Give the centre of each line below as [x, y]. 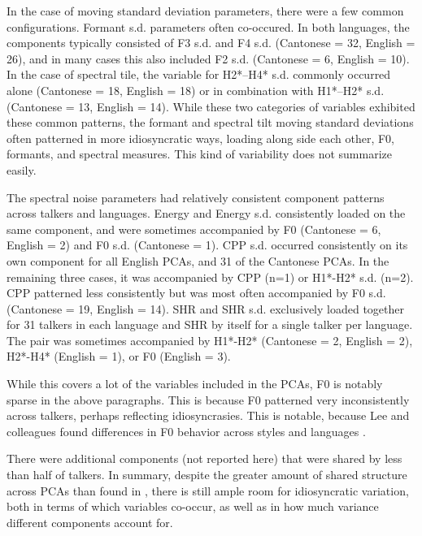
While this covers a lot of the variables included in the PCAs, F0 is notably [195, 384]
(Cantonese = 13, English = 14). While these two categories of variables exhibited [211, 106]
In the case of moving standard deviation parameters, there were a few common [205, 11]
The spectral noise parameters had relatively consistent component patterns [196, 197]
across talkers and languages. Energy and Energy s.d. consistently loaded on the [206, 213]
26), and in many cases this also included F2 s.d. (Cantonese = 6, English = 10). [208, 58]
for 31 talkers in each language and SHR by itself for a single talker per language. [210, 324]
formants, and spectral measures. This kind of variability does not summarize [200, 154]
